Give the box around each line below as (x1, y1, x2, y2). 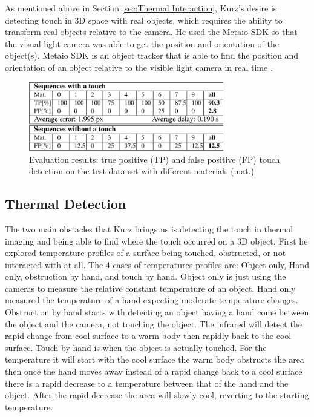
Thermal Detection (5, 194, 126, 213)
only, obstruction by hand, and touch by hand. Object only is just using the (5, 270, 286, 283)
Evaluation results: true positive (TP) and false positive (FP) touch (29, 153, 280, 165)
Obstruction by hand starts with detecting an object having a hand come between (5, 306, 309, 318)
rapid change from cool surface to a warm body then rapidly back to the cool (5, 329, 292, 342)
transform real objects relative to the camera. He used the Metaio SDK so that (5, 25, 298, 38)
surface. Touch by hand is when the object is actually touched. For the (5, 341, 267, 353)
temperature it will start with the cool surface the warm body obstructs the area (5, 353, 304, 366)
